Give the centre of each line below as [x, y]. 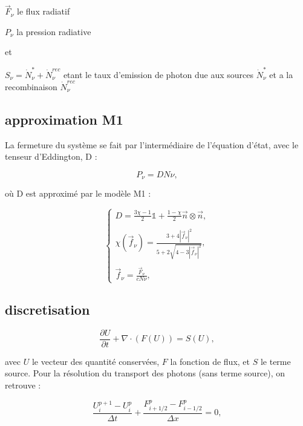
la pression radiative [54, 31]
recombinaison [31, 87]
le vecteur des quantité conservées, [96, 361]
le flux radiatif [44, 11]
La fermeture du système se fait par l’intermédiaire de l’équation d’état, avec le [152, 144]
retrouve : [23, 385]
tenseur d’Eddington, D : [51, 156]
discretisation [47, 309]
